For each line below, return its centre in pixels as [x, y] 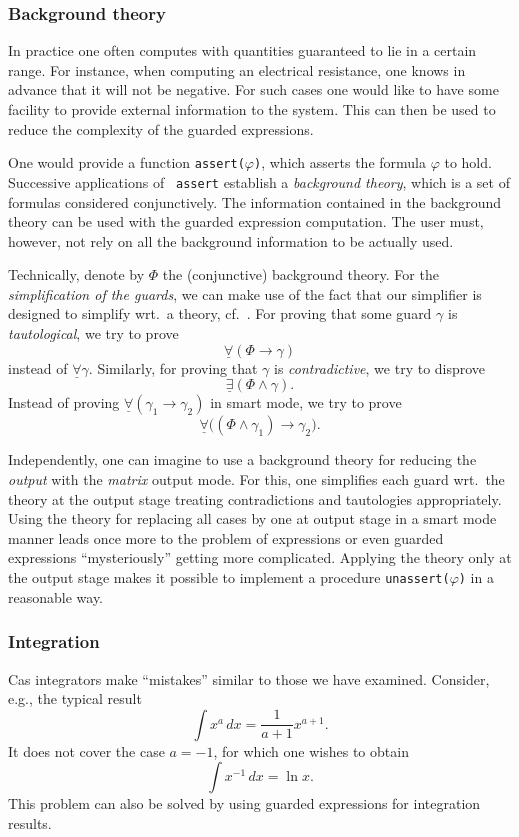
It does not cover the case [86, 750]
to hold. [468, 162]
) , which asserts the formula [340, 162]
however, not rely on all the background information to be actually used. [231, 240]
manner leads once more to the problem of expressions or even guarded [226, 537]
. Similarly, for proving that [173, 367]
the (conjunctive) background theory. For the [300, 274]
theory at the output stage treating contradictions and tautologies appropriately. [255, 498]
